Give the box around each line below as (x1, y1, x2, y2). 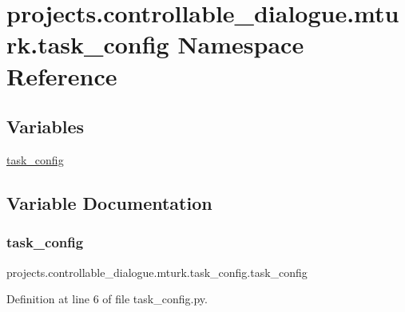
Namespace (177, 28, 304, 61)
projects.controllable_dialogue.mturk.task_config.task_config (6, 263, 308, 280)
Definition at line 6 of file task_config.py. (6, 290, 208, 307)
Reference (6, 59, 117, 92)
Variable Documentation (6, 190, 212, 215)
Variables (6, 114, 85, 139)
